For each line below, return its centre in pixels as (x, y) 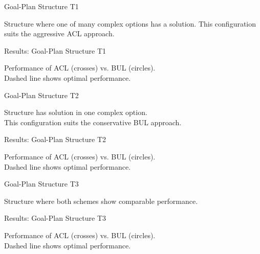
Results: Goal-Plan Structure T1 (55, 50)
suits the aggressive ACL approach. (59, 33)
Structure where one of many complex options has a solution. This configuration (130, 23)
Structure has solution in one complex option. (76, 112)
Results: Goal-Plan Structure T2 (55, 139)
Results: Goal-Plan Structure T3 (55, 218)
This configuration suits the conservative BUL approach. (93, 122)
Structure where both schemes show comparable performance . (101, 201)
